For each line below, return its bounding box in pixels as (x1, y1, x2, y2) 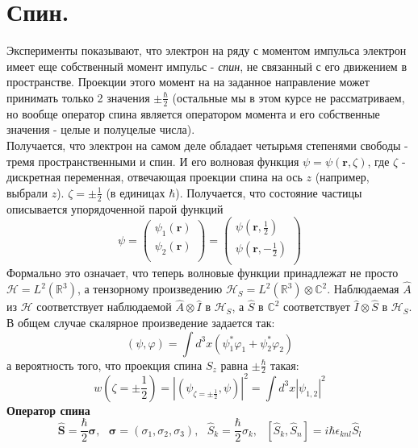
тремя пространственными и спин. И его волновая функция (6, 152, 299, 169)
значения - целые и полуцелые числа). (6, 121, 195, 138)
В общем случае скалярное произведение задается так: (6, 313, 275, 330)
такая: (270, 356, 299, 373)
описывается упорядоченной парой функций (6, 200, 224, 217)
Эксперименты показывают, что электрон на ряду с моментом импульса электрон (6, 42, 407, 59)
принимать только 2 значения (6, 89, 150, 106)
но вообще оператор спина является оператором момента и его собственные (6, 105, 380, 122)
